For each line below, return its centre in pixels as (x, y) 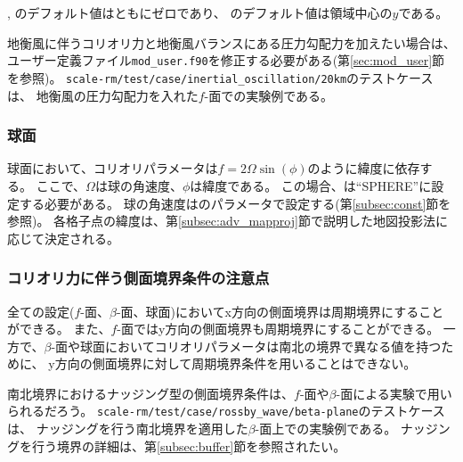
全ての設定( (41, 311)
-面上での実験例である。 (326, 429)
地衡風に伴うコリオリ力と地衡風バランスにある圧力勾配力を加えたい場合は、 (231, 42)
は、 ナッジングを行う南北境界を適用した (128, 429)
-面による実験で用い (394, 393)
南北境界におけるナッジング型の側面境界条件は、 (150, 393)
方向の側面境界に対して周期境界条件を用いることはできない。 (236, 363)
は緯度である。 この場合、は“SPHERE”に (311, 185)
